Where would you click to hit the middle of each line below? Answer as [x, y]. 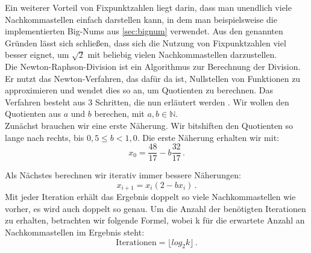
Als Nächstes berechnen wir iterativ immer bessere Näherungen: [123, 175]
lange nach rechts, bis [45, 137]
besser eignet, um [37, 55]
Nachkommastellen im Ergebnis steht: [75, 232]
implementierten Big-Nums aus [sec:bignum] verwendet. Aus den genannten [144, 31]
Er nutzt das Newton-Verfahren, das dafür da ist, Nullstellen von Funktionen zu [153, 78]
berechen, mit [119, 114]
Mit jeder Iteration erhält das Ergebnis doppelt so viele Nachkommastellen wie [150, 197]
